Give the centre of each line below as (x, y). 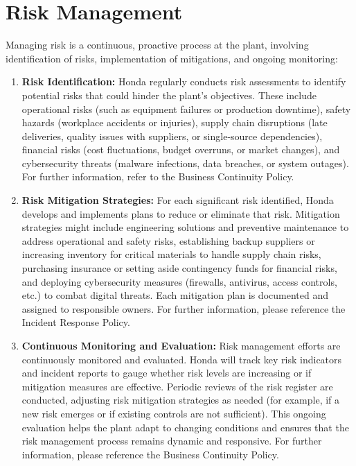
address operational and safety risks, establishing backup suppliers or (168, 240)
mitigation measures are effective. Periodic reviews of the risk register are (177, 386)
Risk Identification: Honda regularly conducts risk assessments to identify (184, 81)
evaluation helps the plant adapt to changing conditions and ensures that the (185, 427)
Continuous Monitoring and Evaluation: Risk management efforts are (181, 345)
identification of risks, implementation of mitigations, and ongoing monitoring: (172, 58)
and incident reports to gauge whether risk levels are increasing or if (167, 373)
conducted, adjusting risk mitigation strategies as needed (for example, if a (181, 400)
